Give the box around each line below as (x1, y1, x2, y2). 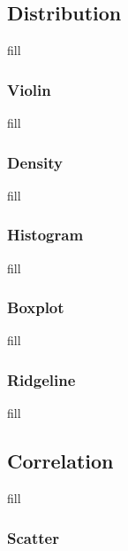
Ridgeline (7, 368, 76, 390)
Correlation (7, 447, 114, 475)
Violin (7, 78, 51, 100)
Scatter (7, 526, 59, 548)
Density (7, 151, 63, 173)
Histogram (7, 224, 84, 246)
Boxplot (7, 296, 64, 319)
